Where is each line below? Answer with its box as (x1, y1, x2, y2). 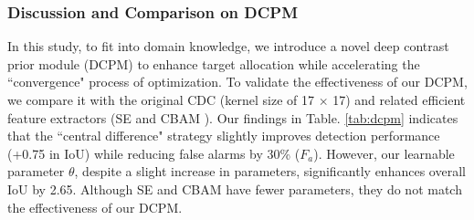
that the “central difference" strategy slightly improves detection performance (7, 126, 440, 145)
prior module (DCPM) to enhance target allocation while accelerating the (7, 54, 420, 73)
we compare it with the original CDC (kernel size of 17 (7, 90, 314, 109)
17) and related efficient (332, 90, 466, 109)
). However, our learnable (313, 143, 455, 162)
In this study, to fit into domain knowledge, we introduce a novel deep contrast (7, 37, 449, 56)
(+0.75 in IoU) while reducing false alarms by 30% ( (7, 143, 300, 162)
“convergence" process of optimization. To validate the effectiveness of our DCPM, (7, 72, 468, 91)
